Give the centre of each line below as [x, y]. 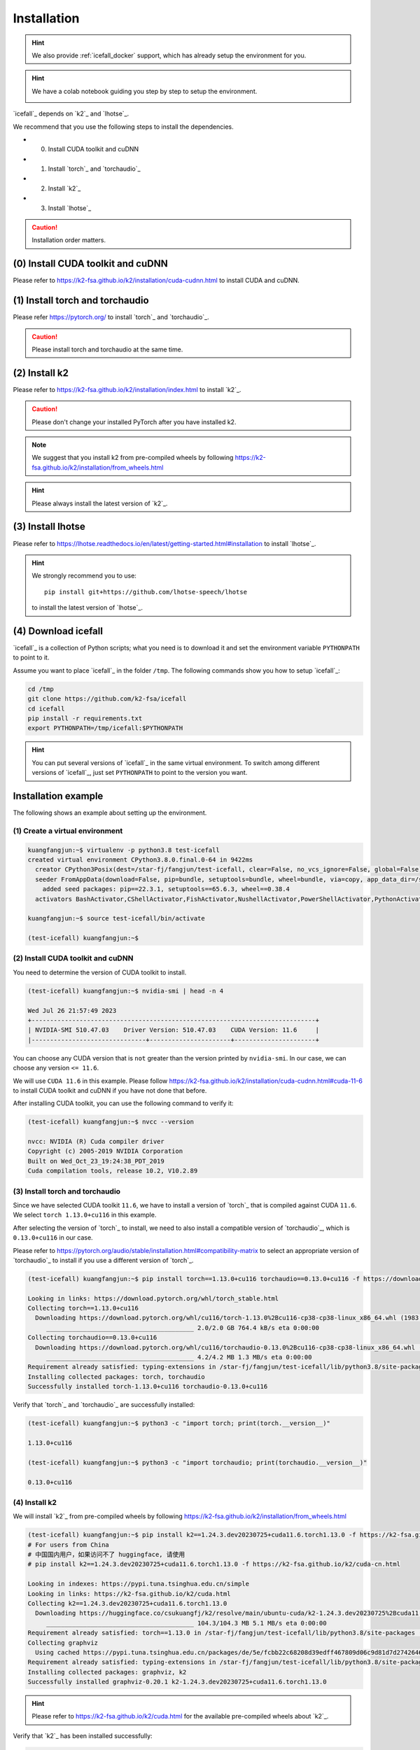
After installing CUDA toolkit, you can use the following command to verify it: [123, 1103]
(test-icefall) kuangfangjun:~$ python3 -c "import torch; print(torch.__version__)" [179, 1423]
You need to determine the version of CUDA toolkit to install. [100, 972]
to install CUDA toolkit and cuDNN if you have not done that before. [110, 1090]
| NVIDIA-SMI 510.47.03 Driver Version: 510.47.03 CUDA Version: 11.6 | [174, 1030]
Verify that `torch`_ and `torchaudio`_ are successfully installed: [104, 1405]
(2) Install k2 [41, 373]
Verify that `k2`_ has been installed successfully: [83, 1735]
